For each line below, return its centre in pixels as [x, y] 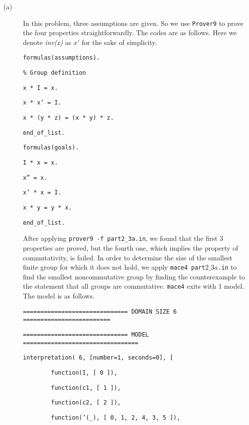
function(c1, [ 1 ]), [86, 388]
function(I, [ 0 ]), [84, 372]
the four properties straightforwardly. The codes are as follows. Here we [130, 32]
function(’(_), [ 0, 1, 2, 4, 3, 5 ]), [116, 417]
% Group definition [54, 73]
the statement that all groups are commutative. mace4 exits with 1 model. [134, 286]
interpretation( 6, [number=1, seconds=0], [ [98, 358]
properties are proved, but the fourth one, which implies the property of [131, 247]
